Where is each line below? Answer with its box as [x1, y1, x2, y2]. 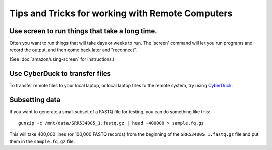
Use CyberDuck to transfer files [9, 69, 111, 78]
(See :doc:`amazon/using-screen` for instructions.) [9, 56, 115, 62]
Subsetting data [9, 95, 60, 104]
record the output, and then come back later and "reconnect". [9, 47, 138, 53]
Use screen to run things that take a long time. [9, 27, 157, 35]
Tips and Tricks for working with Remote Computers [9, 8, 233, 19]
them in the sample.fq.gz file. [9, 138, 75, 144]
